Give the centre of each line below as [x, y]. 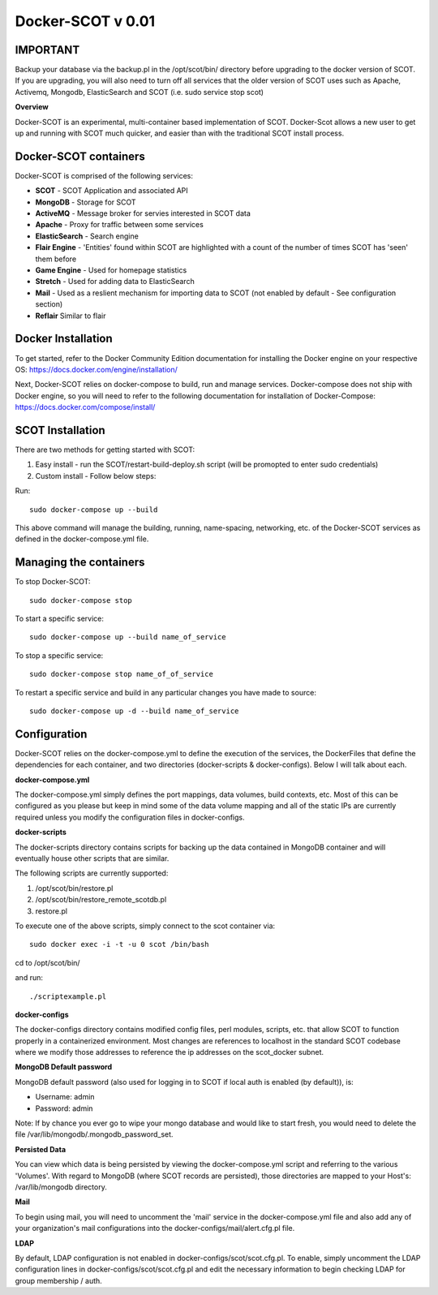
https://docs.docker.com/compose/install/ [85, 407]
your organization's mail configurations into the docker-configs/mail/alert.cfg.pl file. [155, 1228]
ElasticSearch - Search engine [87, 236]
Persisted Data [41, 1149]
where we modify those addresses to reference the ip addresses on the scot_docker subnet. [170, 1052]
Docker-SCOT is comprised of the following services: [104, 175]
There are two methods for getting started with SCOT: [105, 450]
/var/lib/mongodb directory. [61, 1187]
